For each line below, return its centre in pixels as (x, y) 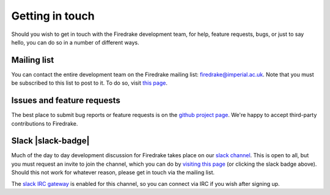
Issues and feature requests (66, 101)
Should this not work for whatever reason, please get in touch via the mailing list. (113, 172)
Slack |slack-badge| (50, 141)
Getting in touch (53, 16)
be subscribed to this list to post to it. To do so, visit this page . (90, 83)
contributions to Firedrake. (45, 123)
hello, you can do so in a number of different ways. (75, 42)
